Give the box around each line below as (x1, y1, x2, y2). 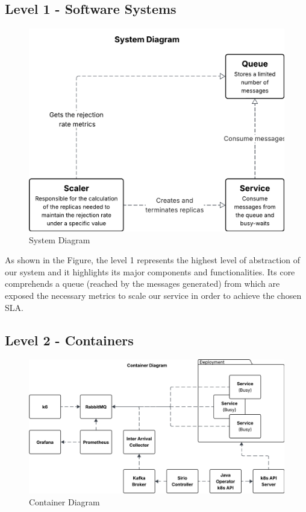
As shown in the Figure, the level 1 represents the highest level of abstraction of (5, 254, 300, 266)
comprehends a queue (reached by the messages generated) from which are (5, 277, 280, 290)
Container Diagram (29, 495, 100, 508)
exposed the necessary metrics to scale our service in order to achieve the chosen (5, 289, 302, 301)
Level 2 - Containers (5, 330, 134, 349)
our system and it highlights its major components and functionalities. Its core (5, 265, 295, 278)
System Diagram (29, 233, 90, 246)
